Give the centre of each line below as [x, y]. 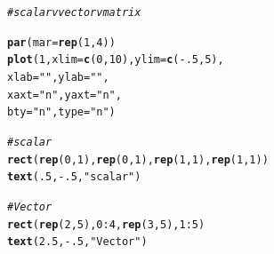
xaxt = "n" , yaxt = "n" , [64, 95]
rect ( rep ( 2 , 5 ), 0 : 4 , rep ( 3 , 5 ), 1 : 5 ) [106, 224]
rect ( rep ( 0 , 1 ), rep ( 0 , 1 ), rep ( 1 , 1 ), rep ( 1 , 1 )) [138, 159]
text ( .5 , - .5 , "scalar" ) [74, 177]
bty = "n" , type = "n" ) [61, 112]
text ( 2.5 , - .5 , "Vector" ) [77, 242]
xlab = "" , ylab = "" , [58, 77]
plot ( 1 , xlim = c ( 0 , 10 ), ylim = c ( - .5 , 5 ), [116, 60]
